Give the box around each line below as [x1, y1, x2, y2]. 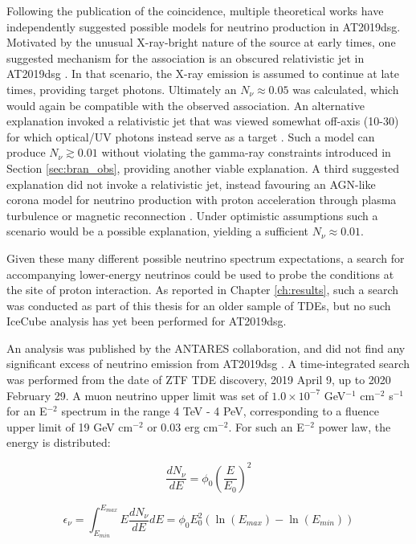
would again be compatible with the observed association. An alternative [6, 96, 365, 113]
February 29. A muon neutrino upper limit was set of [6, 387, 268, 403]
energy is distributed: [6, 434, 111, 451]
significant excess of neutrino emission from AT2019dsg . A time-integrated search [6, 355, 410, 372]
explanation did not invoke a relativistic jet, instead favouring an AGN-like [6, 175, 376, 192]
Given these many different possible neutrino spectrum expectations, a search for [6, 249, 405, 266]
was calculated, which [292, 80, 399, 97]
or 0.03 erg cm [147, 418, 218, 435]
